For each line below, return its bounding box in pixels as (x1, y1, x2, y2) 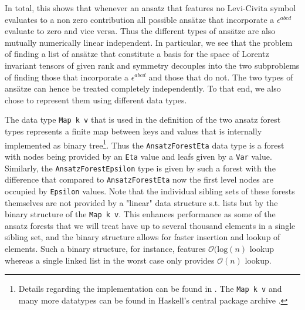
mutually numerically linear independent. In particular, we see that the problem (5, 36, 293, 48)
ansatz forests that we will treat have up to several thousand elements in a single (5, 219, 296, 231)
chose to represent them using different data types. (5, 93, 187, 106)
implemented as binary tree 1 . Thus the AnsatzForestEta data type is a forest (5, 137, 284, 151)
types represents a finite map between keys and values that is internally (5, 125, 262, 137)
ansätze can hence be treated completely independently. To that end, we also (5, 82, 281, 95)
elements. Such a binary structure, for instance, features (5, 242, 206, 254)
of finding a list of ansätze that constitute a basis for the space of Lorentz (5, 48, 269, 60)
